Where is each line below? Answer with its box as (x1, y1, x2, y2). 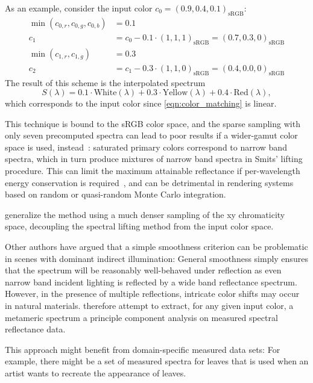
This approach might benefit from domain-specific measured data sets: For (5, 343, 280, 355)
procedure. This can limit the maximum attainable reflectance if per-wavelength (5, 164, 300, 177)
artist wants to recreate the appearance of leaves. (5, 366, 186, 379)
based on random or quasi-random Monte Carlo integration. (5, 188, 226, 201)
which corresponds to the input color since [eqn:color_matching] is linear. (5, 97, 277, 110)
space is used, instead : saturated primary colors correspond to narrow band (5, 140, 287, 153)
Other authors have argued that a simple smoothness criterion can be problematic (5, 240, 308, 253)
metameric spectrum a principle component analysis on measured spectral (5, 311, 278, 323)
